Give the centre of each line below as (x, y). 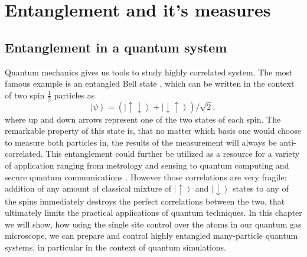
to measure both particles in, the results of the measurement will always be (141, 142)
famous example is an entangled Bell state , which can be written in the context (150, 83)
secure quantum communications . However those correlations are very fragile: (146, 177)
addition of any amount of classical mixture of (88, 188)
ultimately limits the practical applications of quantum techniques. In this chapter (153, 212)
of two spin (25, 95)
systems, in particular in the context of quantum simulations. (115, 247)
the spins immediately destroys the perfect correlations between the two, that (145, 201)
